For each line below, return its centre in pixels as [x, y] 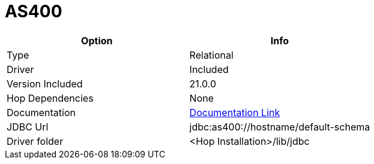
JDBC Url [28, 127]
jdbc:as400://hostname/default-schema [280, 127]
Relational [211, 55]
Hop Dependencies [50, 98]
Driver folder [35, 141]
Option [97, 40]
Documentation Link [235, 112]
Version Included [45, 83]
